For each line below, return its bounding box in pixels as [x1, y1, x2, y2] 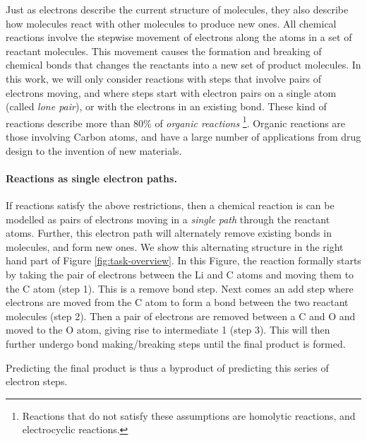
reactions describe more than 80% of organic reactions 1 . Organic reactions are [6, 113, 346, 130]
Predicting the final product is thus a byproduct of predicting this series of [6, 360, 329, 375]
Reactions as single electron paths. [6, 170, 177, 185]
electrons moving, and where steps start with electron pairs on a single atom [6, 85, 337, 100]
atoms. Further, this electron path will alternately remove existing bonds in [6, 225, 332, 240]
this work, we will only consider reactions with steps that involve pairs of [6, 71, 322, 86]
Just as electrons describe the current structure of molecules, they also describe [6, 2, 349, 16]
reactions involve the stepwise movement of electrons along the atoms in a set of [6, 30, 352, 45]
